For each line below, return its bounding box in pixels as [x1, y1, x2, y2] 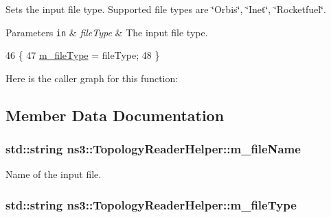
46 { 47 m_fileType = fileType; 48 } [5, 48, 160, 62]
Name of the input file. [5, 167, 102, 181]
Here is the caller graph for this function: [5, 71, 179, 85]
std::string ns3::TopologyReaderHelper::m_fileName [5, 140, 301, 157]
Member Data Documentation [5, 104, 225, 125]
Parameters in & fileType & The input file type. [5, 25, 208, 39]
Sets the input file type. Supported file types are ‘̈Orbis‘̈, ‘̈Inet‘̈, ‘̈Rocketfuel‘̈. [5, 2, 326, 16]
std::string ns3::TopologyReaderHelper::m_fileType [5, 196, 297, 213]
